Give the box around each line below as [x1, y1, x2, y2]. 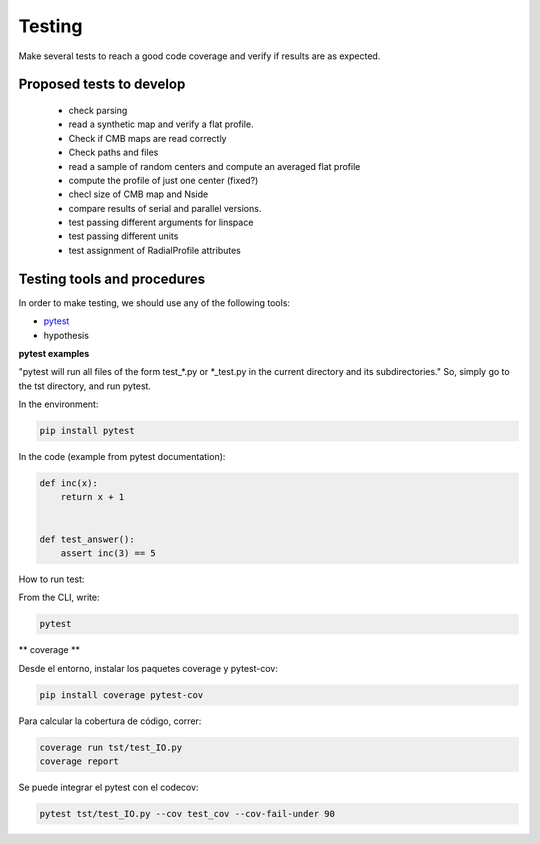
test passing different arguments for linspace [68, 216, 254, 229]
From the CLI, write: [18, 591, 100, 604]
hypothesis [43, 329, 90, 341]
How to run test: [18, 573, 85, 585]
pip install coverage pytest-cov [39, 689, 204, 700]
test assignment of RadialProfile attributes [68, 244, 242, 256]
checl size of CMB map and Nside [68, 188, 209, 200]
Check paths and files [68, 146, 159, 159]
